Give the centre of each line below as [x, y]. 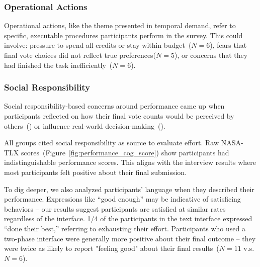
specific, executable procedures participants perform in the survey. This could [123, 35]
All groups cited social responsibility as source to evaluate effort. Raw [111, 143]
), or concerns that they [211, 55]
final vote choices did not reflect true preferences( [80, 55]
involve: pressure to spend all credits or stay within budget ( [98, 45]
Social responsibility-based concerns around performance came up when [114, 106]
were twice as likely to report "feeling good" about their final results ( [112, 248]
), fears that [228, 45]
